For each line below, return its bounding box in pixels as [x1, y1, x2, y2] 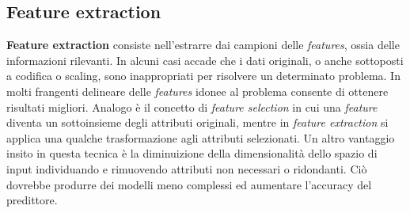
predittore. [6, 192, 58, 208]
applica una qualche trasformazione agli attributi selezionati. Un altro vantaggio [6, 129, 395, 146]
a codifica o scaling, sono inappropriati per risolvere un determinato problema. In [6, 67, 401, 84]
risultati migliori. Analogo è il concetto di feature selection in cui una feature [6, 98, 378, 115]
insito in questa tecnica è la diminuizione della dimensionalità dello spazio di [6, 145, 378, 162]
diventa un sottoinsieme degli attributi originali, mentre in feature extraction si [6, 114, 389, 131]
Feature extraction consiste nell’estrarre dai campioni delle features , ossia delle [6, 36, 400, 53]
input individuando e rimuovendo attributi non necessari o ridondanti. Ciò [6, 160, 367, 177]
